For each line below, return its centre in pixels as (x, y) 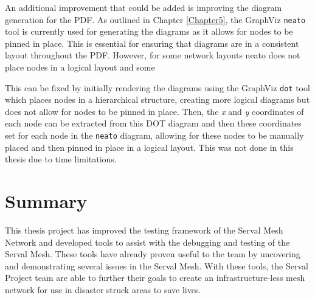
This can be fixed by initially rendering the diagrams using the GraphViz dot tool (157, 87)
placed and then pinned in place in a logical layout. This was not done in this (149, 147)
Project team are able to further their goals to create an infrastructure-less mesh (155, 278)
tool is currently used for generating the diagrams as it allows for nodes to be (149, 31)
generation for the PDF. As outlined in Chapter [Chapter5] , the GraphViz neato (155, 19)
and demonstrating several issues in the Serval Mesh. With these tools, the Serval (157, 265)
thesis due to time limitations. (61, 159)
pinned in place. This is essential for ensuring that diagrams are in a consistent (152, 43)
